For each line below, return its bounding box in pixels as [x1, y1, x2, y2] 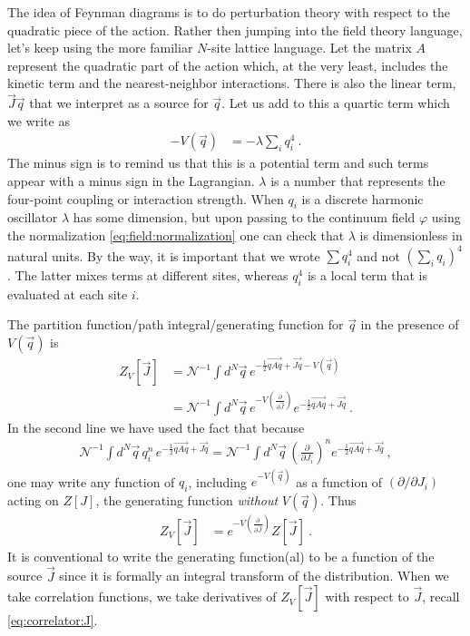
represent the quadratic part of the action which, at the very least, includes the [7, 55, 448, 74]
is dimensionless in [359, 225, 463, 244]
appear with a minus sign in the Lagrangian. [7, 171, 255, 190]
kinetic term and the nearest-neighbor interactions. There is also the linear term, [7, 73, 456, 93]
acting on [7, 491, 59, 510]
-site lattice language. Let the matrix [207, 38, 412, 57]
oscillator [7, 208, 58, 227]
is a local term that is [307, 266, 427, 285]
